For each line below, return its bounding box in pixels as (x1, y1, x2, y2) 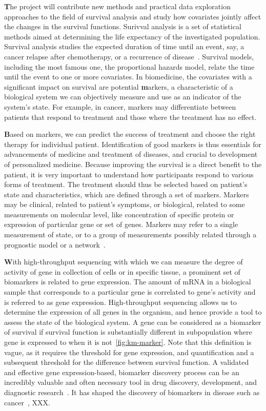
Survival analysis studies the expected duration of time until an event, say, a (4, 41, 244, 52)
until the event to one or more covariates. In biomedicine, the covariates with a (4, 71, 252, 82)
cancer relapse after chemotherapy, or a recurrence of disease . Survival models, (4, 51, 254, 61)
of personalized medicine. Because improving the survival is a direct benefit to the (4, 158, 262, 169)
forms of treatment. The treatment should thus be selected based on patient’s (4, 179, 248, 190)
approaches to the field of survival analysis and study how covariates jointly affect (4, 11, 261, 22)
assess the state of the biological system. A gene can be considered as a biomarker (4, 316, 261, 327)
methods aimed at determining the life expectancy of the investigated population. (4, 31, 260, 42)
